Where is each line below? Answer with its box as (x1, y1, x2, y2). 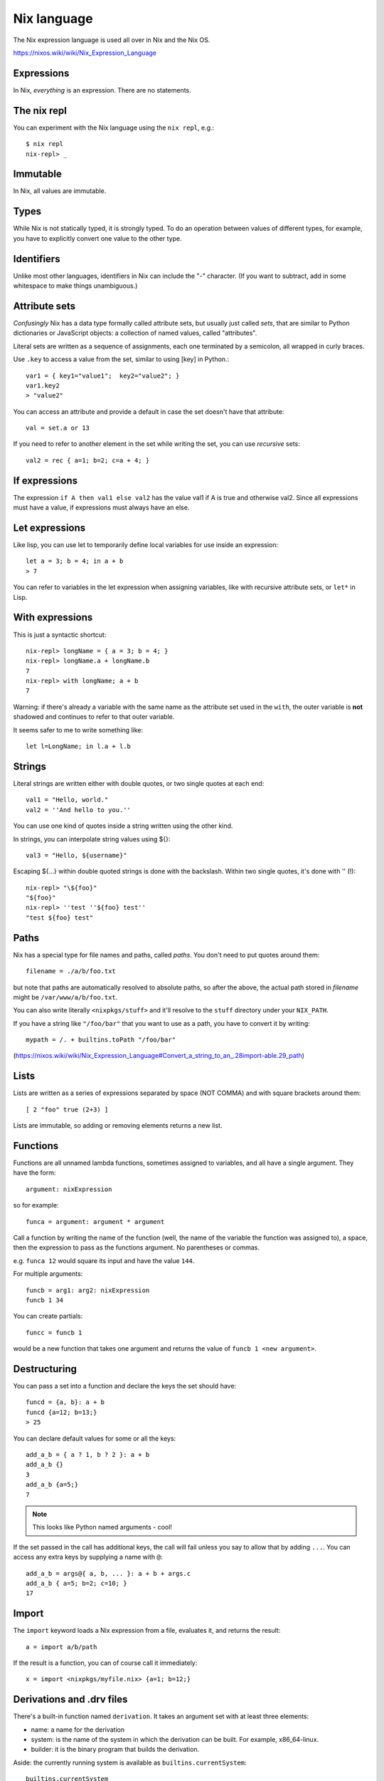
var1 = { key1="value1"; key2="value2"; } (26, 371, 180, 380)
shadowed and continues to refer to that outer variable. (13, 712, 175, 721)
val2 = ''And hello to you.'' (26, 806, 132, 814)
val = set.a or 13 (26, 424, 90, 432)
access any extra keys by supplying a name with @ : (13, 1553, 163, 1562)
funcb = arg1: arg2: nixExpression (26, 1286, 150, 1294)
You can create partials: (13, 1312, 83, 1321)
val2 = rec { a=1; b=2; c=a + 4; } (26, 456, 150, 464)
